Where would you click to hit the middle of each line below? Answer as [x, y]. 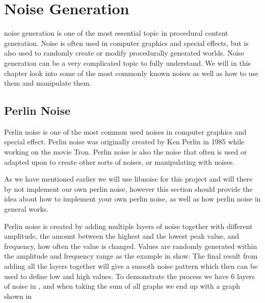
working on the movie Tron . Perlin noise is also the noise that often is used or [126, 152]
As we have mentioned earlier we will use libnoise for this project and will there [128, 179]
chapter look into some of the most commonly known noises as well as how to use [131, 73]
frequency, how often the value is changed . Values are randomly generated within [131, 246]
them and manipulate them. [48, 83]
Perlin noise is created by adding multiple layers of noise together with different [128, 226]
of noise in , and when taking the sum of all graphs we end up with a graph [122, 286]
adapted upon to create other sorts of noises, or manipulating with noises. [120, 161]
